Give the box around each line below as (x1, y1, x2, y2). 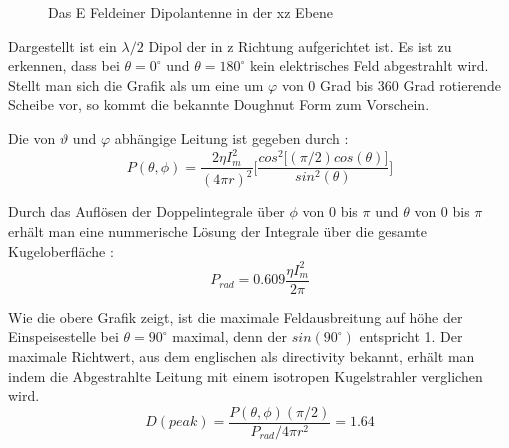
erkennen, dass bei (8, 55, 120, 76)
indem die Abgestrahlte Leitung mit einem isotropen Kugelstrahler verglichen (8, 365, 483, 386)
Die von (8, 127, 56, 148)
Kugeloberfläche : (8, 240, 114, 261)
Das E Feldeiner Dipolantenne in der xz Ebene (48, 2, 334, 22)
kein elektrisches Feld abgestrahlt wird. (249, 55, 489, 76)
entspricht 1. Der (359, 326, 463, 347)
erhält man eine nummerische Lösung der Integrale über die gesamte (8, 221, 428, 242)
